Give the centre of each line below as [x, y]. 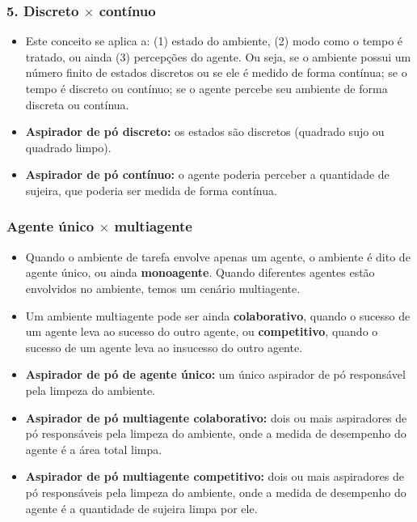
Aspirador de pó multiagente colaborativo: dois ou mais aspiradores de [216, 417]
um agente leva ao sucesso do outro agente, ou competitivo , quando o [202, 331]
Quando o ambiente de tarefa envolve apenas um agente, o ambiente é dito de [218, 256]
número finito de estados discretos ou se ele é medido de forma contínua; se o [216, 72]
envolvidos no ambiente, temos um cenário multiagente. [163, 288]
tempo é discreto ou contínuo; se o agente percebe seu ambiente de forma [206, 88]
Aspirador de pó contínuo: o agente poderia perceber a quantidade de [207, 174]
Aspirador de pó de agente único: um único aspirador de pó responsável [215, 374]
